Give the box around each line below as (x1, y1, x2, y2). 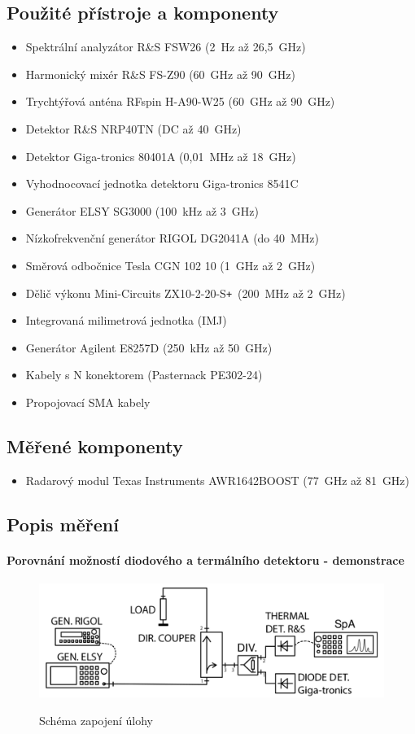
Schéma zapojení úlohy (39, 711, 154, 728)
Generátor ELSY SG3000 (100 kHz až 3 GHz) (25, 202, 259, 219)
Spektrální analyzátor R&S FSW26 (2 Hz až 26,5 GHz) (25, 38, 306, 55)
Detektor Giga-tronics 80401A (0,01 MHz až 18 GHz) (25, 147, 296, 164)
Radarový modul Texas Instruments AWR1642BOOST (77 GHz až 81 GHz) (25, 471, 410, 488)
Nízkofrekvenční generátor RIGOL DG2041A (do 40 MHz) (25, 229, 320, 247)
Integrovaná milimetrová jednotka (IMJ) (25, 312, 227, 329)
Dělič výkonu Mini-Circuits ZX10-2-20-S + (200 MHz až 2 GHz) (25, 284, 346, 301)
